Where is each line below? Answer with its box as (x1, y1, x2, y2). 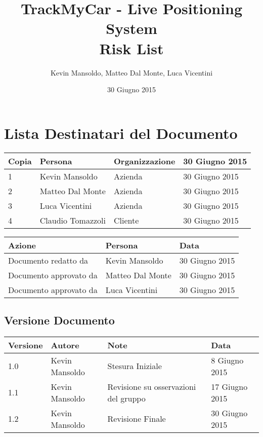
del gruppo (107, 392, 146, 404)
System (106, 18, 157, 39)
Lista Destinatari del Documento (4, 122, 238, 143)
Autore (51, 339, 79, 351)
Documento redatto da (8, 254, 89, 266)
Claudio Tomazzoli (39, 214, 106, 226)
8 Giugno (211, 354, 244, 366)
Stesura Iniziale (107, 360, 162, 372)
